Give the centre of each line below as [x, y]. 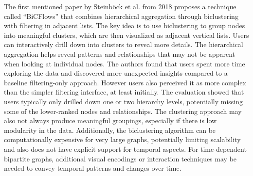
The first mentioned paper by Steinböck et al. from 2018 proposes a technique [120, 6]
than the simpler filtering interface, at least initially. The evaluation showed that [124, 92]
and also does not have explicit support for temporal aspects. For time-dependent [125, 149]
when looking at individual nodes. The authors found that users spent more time [125, 63]
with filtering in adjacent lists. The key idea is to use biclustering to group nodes [125, 25]
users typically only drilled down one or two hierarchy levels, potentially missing [123, 101]
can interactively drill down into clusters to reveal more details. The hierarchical [124, 44]
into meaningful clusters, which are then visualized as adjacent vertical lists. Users [126, 35]
